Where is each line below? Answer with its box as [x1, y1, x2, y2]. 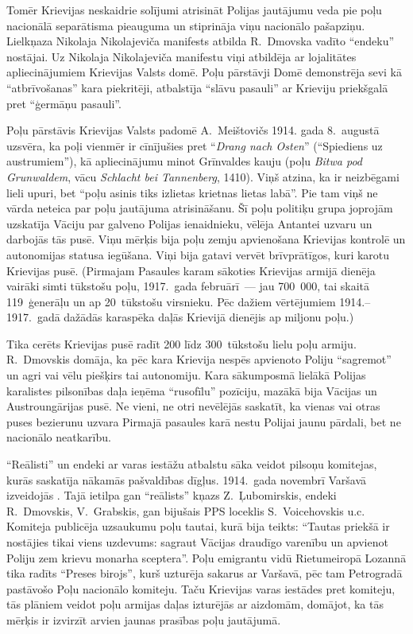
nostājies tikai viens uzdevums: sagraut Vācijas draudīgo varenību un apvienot [6, 534, 388, 550]
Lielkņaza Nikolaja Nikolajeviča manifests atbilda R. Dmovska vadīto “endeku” [6, 33, 395, 49]
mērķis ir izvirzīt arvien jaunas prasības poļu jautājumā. [6, 611, 281, 628]
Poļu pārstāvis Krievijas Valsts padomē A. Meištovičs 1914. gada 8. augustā [6, 122, 380, 138]
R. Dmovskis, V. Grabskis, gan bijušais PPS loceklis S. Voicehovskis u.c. [6, 502, 365, 519]
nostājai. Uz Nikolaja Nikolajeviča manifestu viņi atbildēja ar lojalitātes [6, 48, 357, 64]
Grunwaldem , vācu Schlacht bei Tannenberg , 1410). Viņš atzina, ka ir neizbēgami [6, 168, 399, 185]
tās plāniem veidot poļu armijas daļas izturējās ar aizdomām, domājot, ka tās [6, 596, 384, 613]
